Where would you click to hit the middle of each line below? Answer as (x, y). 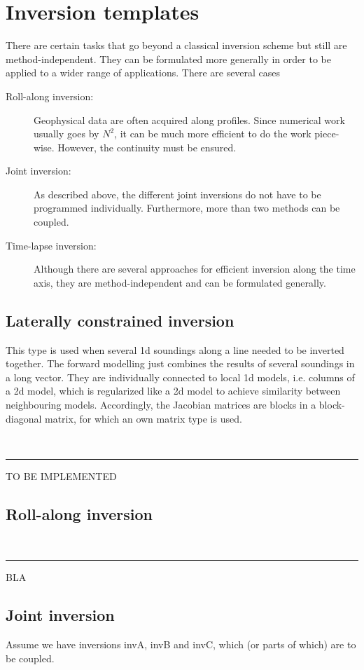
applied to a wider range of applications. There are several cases (143, 73)
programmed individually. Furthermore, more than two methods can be (187, 208)
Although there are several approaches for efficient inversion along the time (195, 269)
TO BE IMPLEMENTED (61, 476)
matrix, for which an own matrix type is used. (143, 418)
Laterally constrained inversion (120, 320)
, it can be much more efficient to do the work (213, 134)
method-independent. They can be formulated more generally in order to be (168, 59)
